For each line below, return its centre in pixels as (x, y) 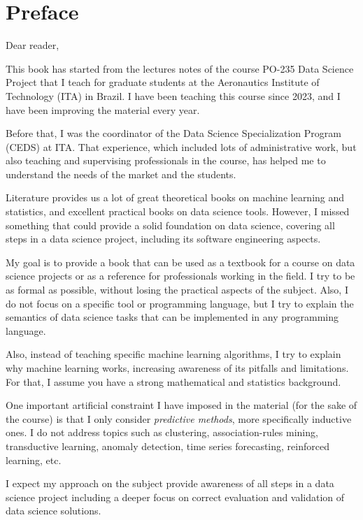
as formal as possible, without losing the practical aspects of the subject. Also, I (177, 290)
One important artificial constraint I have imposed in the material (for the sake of (181, 405)
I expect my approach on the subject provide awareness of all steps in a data (170, 483)
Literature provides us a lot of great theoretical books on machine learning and (175, 197)
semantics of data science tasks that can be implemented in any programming (172, 317)
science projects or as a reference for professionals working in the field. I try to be (180, 276)
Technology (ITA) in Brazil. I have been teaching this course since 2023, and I (173, 95)
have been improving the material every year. (103, 109)
